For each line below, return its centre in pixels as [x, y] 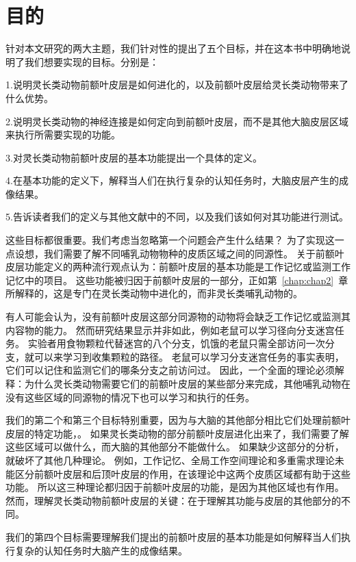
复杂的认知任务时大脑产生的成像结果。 [101, 550]
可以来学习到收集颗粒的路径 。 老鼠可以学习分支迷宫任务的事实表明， [189, 356]
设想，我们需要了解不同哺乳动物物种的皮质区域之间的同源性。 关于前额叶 [179, 253]
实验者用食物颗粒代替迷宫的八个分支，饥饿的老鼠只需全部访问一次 [176, 343]
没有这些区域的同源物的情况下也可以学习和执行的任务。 [130, 397]
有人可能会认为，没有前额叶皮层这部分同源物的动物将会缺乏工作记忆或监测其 [178, 317]
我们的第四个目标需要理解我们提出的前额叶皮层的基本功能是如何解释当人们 [173, 536]
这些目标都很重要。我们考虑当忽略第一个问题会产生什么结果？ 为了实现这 [170, 240]
